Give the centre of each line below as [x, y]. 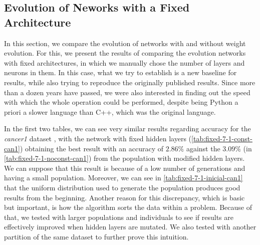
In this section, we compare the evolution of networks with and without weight [125, 43]
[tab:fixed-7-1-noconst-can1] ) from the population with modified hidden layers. [124, 158]
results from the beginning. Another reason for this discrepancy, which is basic [124, 197]
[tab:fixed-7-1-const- [222, 138]
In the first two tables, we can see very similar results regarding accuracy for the [127, 129]
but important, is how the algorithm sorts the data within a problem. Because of [128, 207]
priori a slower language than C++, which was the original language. [110, 111]
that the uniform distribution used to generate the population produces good [122, 187]
